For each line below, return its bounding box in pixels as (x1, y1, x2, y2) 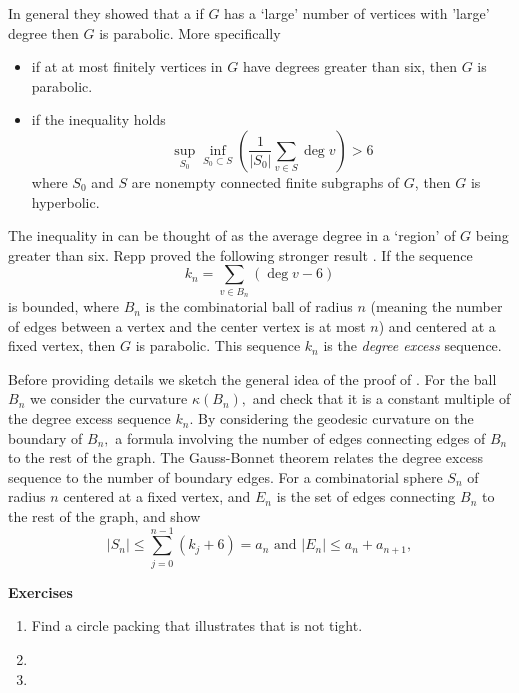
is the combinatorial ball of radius (145, 296, 353, 317)
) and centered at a (378, 315, 496, 336)
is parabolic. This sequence (135, 335, 301, 356)
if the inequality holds (31, 109, 166, 130)
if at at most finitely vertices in (31, 56, 223, 77)
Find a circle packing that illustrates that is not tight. (31, 615, 363, 636)
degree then (8, 22, 79, 43)
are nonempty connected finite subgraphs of (131, 171, 400, 192)
